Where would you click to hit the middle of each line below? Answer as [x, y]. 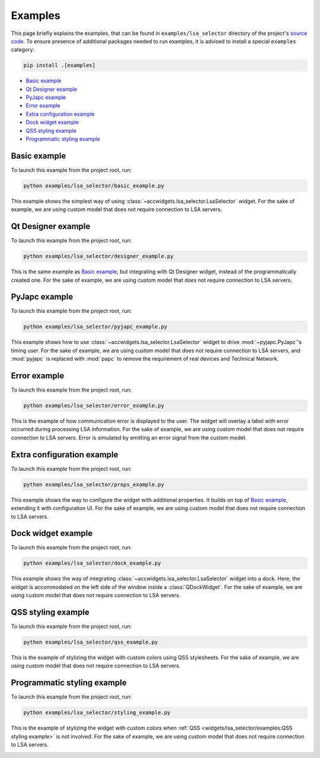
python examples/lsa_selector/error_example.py [94, 406]
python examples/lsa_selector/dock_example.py [92, 563]
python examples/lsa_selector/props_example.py [94, 484]
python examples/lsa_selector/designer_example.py [99, 256]
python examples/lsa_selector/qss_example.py [91, 642]
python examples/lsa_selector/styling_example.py [97, 713]
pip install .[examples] [60, 66]
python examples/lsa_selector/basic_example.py [94, 186]
